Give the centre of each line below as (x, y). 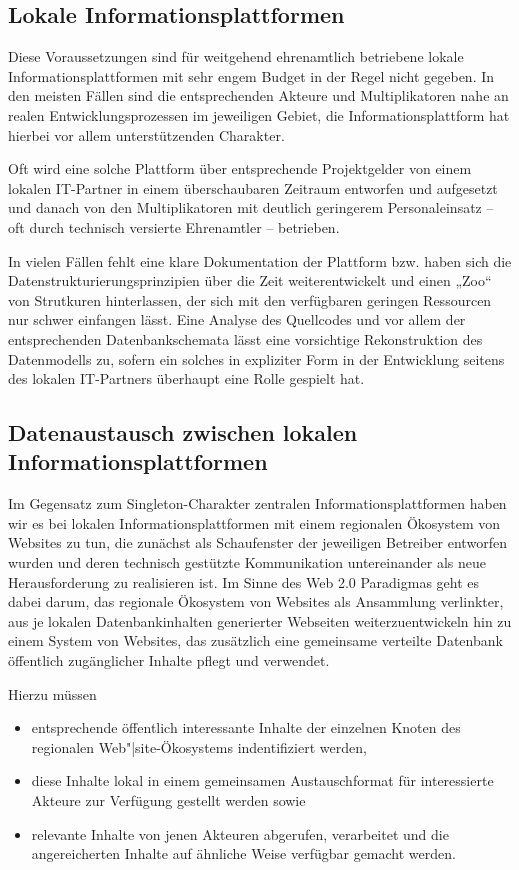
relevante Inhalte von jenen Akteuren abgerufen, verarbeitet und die (240, 833)
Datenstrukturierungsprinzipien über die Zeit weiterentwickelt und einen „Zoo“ (250, 280)
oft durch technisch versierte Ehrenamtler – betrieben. (174, 226)
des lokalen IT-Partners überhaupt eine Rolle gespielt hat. (186, 378)
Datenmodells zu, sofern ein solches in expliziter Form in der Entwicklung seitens (256, 358)
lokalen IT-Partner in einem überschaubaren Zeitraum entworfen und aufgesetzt (253, 187)
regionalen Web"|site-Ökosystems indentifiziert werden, (199, 746)
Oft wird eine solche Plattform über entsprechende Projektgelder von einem (240, 168)
